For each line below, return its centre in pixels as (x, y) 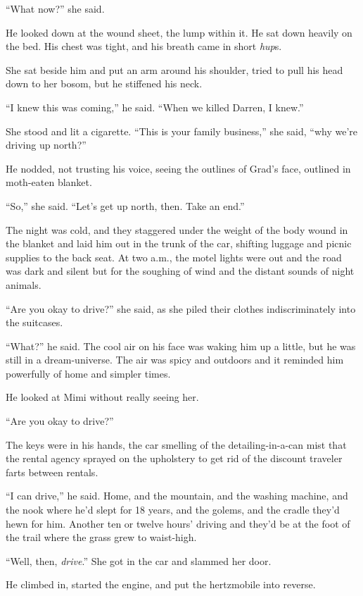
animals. (24, 284)
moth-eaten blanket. (49, 182)
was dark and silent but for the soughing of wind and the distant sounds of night (180, 271)
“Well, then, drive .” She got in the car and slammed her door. (139, 560)
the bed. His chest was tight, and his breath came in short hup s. (144, 46)
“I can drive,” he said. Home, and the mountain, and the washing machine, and (177, 496)
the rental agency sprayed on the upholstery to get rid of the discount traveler (174, 458)
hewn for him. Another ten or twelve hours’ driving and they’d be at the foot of (178, 523)
